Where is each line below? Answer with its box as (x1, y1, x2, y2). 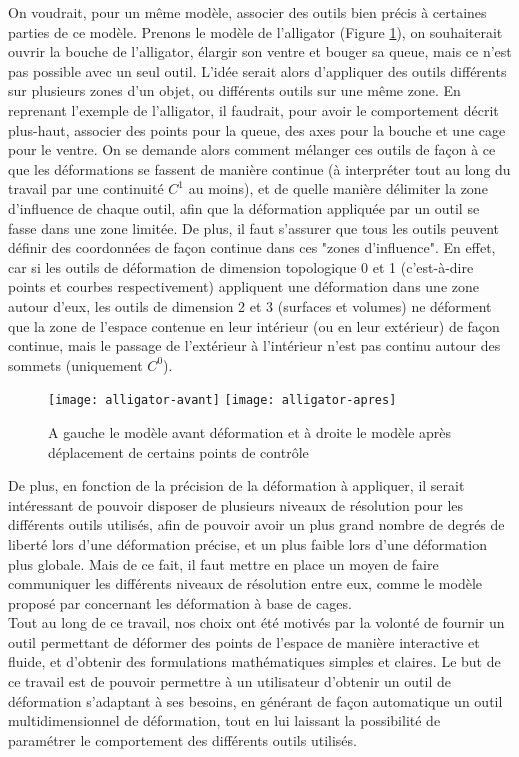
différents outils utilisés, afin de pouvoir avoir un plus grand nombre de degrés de (8, 514, 505, 535)
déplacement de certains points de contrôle (48, 441, 309, 462)
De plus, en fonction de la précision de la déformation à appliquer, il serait (8, 475, 465, 496)
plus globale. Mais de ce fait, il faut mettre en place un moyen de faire (8, 553, 439, 574)
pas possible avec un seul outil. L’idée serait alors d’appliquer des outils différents (8, 60, 507, 81)
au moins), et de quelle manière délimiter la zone (188, 178, 488, 199)
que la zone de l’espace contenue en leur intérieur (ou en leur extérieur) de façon (8, 315, 500, 336)
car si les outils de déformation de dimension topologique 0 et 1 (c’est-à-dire (8, 256, 474, 277)
